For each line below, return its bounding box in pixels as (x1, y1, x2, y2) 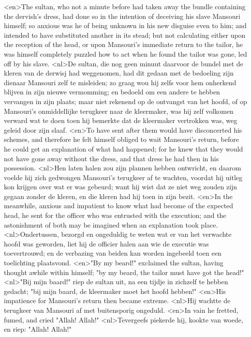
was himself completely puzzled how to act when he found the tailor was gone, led (4, 48, 247, 59)
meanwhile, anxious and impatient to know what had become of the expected (4, 200, 234, 211)
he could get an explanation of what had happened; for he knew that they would (4, 143, 243, 153)
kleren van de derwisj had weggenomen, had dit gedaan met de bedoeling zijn (4, 68, 234, 78)
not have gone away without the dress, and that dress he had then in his (4, 153, 219, 163)
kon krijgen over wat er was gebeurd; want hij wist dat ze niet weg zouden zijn (4, 182, 237, 192)
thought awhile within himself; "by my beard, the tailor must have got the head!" (4, 267, 244, 277)
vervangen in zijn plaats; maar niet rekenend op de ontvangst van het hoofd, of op (4, 96, 247, 106)
